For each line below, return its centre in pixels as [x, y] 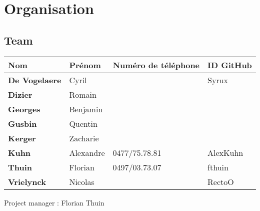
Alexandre [87, 152]
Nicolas [82, 181]
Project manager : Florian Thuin [54, 202]
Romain [83, 94]
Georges [24, 109]
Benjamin [86, 109]
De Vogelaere [35, 80]
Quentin [83, 123]
